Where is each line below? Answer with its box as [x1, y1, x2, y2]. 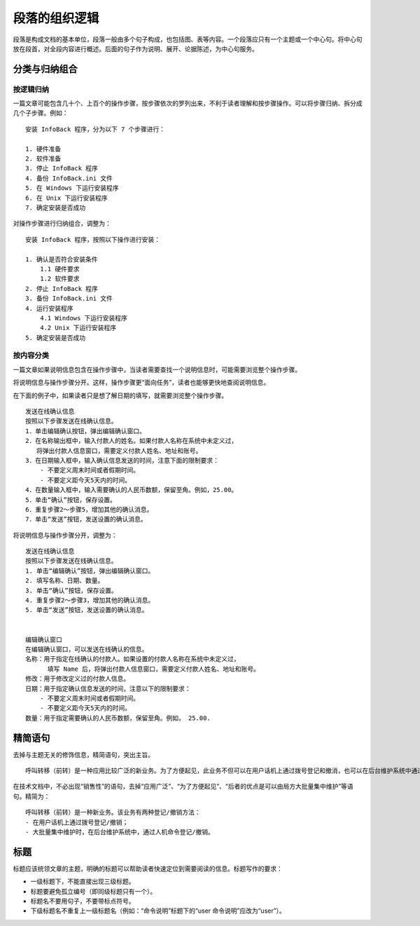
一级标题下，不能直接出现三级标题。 [30, 877, 135, 886]
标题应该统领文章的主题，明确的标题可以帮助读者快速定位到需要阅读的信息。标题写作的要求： [13, 864, 283, 873]
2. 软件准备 [25, 155, 62, 163]
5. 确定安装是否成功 [25, 334, 86, 341]
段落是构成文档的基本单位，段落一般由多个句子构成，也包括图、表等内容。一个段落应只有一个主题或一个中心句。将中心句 [13, 35, 363, 43]
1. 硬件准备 [25, 144, 62, 153]
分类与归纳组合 [13, 63, 78, 75]
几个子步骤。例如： [13, 109, 69, 117]
